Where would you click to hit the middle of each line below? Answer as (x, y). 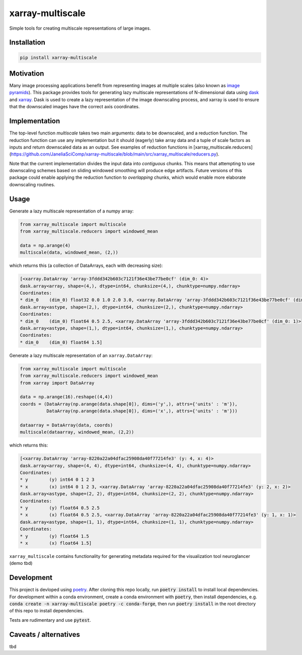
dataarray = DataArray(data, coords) (66, 425)
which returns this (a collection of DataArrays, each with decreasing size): (86, 266)
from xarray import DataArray (57, 383)
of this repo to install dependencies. (47, 611)
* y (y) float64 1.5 (54, 536)
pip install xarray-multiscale (59, 57)
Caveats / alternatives (45, 634)
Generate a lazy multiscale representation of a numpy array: (71, 211)
